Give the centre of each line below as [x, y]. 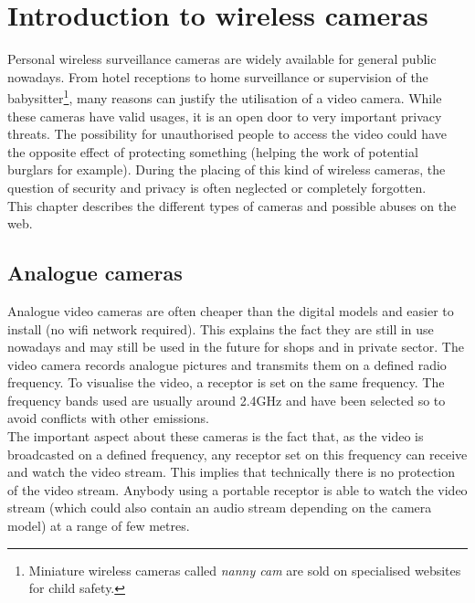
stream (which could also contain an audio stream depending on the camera [220, 508]
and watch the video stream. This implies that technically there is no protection [232, 472]
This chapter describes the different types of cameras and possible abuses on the [232, 205]
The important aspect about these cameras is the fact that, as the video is [216, 436]
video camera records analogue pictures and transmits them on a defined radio [227, 364]
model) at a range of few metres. [99, 526]
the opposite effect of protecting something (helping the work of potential [213, 151]
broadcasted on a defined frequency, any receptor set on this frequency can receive [237, 454]
